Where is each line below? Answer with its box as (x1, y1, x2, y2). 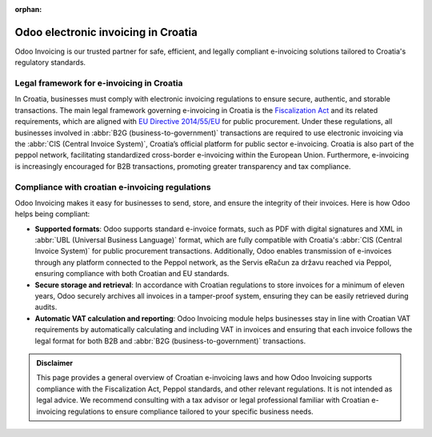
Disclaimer (36, 359, 74, 367)
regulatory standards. (14, 58, 86, 67)
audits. (34, 303, 58, 312)
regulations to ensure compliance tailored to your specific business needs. (68, 407, 314, 416)
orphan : (14, 5, 42, 14)
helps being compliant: (14, 209, 90, 219)
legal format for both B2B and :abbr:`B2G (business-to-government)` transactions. (34, 336, 306, 346)
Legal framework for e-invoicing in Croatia (14, 78, 183, 89)
